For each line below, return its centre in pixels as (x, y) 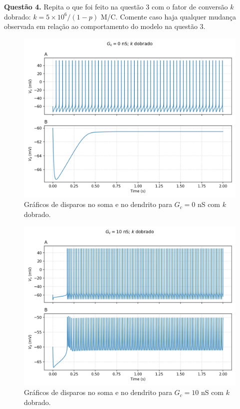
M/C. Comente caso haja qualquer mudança (168, 16)
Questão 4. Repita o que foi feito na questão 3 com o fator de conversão (116, 6)
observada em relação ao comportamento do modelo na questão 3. (105, 26)
